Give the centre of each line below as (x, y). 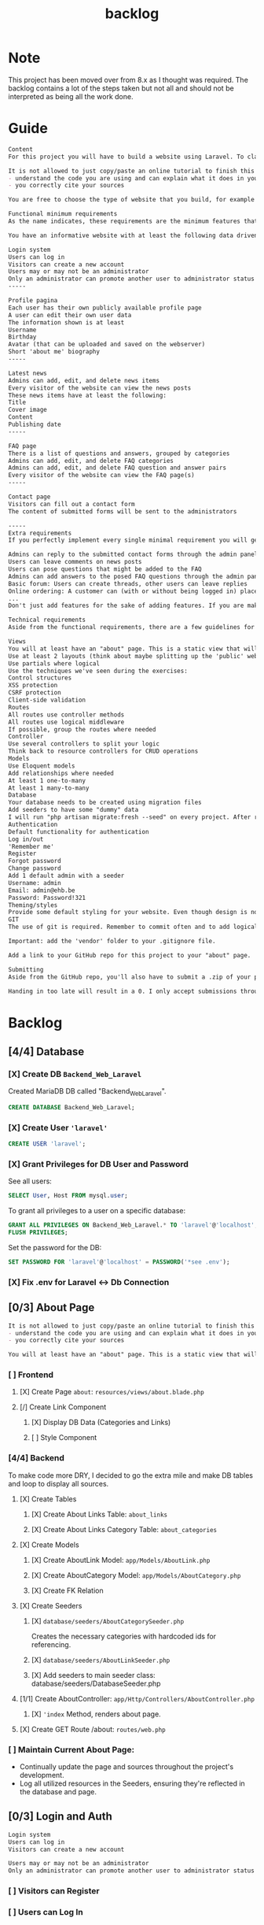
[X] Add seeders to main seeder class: (93, 1675)
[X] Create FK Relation (67, 1590)
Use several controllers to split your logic (84, 744)
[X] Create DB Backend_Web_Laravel (75, 1074)
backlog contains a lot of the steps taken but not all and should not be (121, 88)
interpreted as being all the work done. (71, 96)
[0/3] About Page (51, 1308)
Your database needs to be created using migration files (105, 803)
